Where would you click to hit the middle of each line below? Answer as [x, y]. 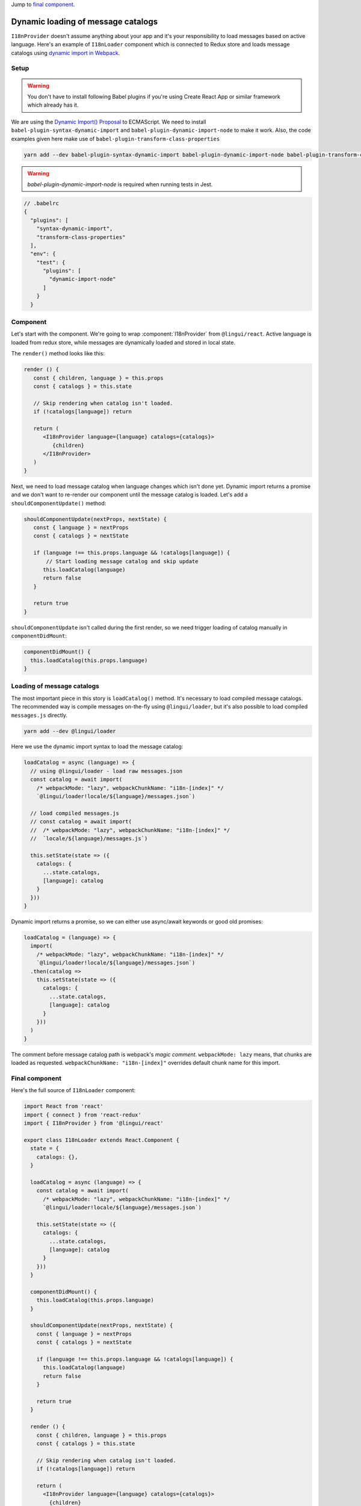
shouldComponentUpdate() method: [59, 503]
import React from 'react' [63, 1106]
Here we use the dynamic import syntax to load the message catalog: [97, 746]
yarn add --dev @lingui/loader [70, 731]
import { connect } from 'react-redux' [82, 1115]
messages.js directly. [39, 715]
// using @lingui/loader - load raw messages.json [106, 771]
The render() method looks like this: [58, 354]
